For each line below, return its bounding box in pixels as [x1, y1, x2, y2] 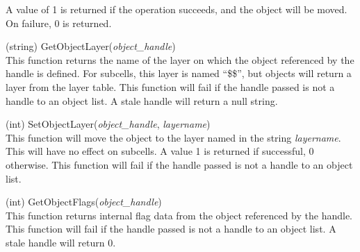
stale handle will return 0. [6, 235, 116, 249]
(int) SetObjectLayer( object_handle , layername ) [6, 117, 211, 131]
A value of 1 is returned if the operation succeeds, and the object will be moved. [6, 2, 347, 16]
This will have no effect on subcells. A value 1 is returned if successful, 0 [6, 144, 314, 158]
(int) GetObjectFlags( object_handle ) [6, 194, 162, 209]
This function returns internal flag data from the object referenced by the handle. [6, 208, 352, 222]
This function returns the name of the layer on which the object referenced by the [6, 52, 354, 67]
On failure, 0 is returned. [6, 15, 112, 30]
